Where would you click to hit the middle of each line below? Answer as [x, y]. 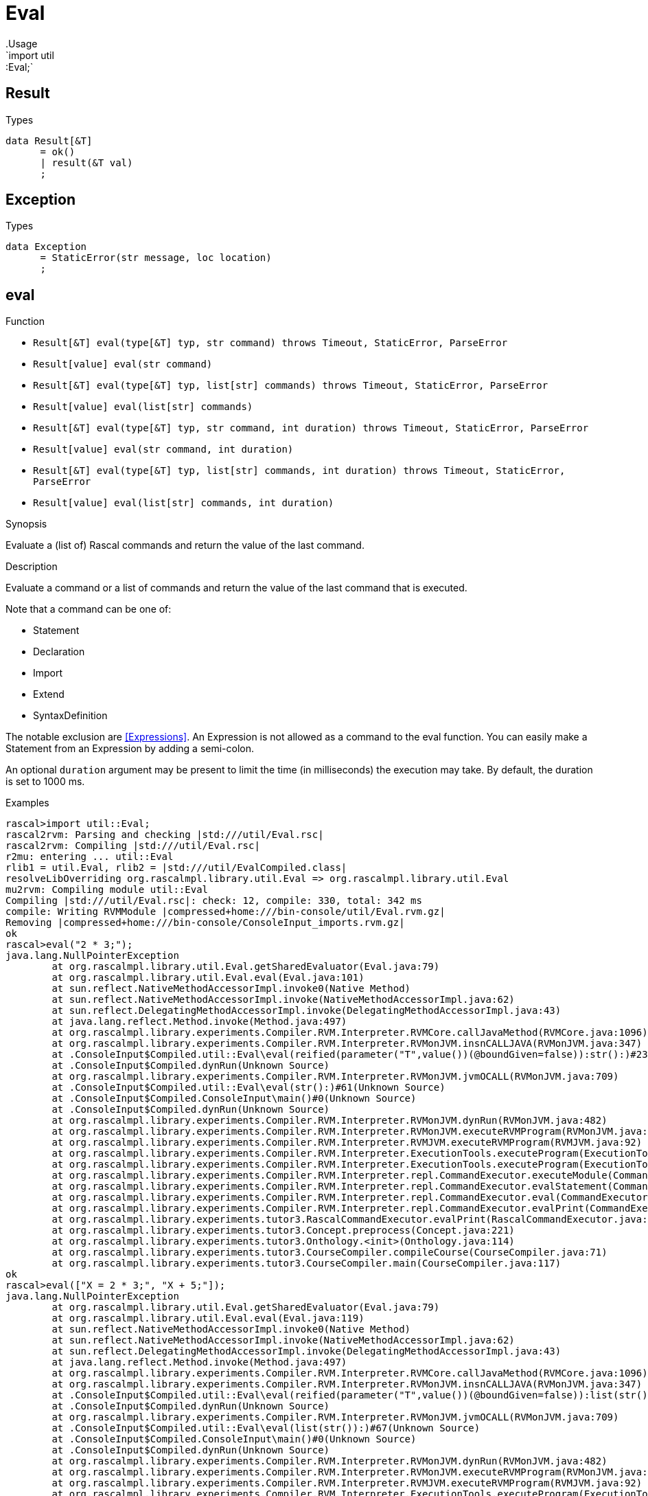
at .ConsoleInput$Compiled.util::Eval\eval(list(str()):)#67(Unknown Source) [266, 1428]
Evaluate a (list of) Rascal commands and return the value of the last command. [185, 545]
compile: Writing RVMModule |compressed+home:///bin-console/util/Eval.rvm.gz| [225, 912]
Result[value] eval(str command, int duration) [163, 450]
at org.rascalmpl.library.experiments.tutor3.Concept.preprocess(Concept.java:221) [283, 1231]
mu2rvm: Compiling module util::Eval [107, 890]
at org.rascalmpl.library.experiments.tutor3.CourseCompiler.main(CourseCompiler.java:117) [306, 1263]
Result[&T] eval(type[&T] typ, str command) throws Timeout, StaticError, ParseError [270, 343]
